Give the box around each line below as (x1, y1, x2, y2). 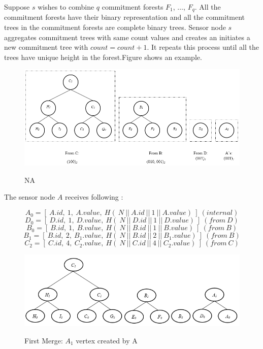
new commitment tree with (4, 42, 88, 52)
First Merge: (24, 335, 63, 345)
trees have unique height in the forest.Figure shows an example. (4, 51, 202, 62)
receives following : (64, 192, 123, 202)
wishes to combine (38, 2, 94, 12)
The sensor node (4, 192, 55, 202)
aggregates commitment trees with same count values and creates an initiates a (4, 31, 250, 42)
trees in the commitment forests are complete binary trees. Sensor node (4, 22, 226, 33)
